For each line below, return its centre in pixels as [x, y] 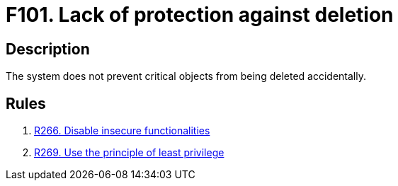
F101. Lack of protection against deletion [200, 15]
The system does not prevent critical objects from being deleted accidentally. [186, 76]
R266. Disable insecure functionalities [122, 131]
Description [48, 49]
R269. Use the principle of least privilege [129, 153]
